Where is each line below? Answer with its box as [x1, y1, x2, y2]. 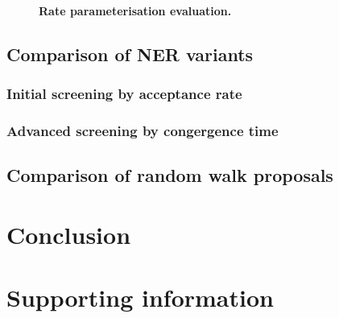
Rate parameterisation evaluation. [39, 2, 232, 19]
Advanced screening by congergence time [6, 121, 279, 141]
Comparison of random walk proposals [6, 163, 333, 188]
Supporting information [6, 281, 274, 314]
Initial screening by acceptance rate [6, 84, 242, 104]
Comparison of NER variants [6, 41, 254, 66]
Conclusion [6, 218, 131, 251]
